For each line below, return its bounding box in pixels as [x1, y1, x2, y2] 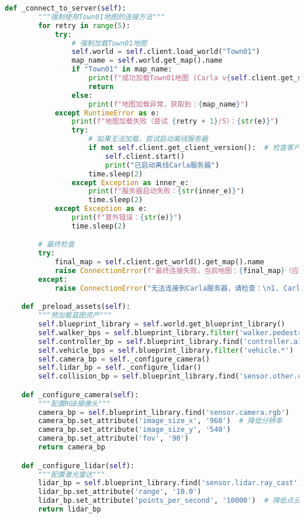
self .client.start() [105, 152, 185, 161]
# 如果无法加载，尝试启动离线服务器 [88, 135, 208, 144]
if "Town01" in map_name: [71, 65, 172, 74]
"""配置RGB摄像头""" [38, 399, 111, 408]
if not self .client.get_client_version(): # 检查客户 [88, 144, 300, 152]
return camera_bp [38, 443, 105, 452]
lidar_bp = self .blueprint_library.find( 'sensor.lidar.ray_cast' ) [38, 479, 302, 488]
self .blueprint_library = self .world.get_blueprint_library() [38, 320, 285, 329]
